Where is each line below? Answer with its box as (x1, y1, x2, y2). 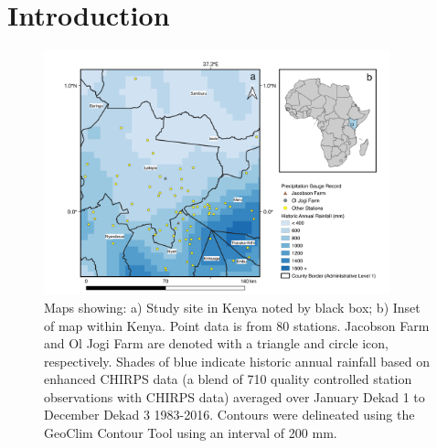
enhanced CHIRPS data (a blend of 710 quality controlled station (44, 369, 412, 389)
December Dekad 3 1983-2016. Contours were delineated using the (44, 405, 415, 424)
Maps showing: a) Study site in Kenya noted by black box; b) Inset (44, 297, 421, 316)
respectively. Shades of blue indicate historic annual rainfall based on (44, 351, 431, 370)
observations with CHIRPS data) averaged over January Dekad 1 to (44, 387, 425, 406)
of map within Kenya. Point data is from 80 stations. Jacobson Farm (44, 315, 430, 335)
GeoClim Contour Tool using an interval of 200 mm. (44, 423, 337, 443)
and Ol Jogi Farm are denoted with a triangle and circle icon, (44, 334, 389, 353)
